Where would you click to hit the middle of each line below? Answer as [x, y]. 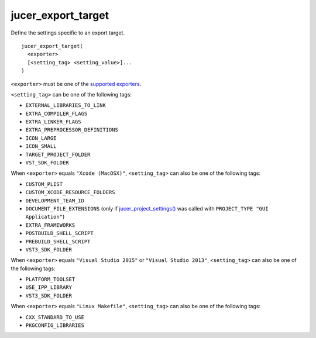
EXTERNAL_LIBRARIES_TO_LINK [66, 106]
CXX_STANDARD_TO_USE [55, 317]
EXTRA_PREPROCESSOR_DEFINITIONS [72, 130]
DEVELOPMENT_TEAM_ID [55, 201]
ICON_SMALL [41, 146]
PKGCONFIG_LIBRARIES [55, 325]
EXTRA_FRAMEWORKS [50, 225]
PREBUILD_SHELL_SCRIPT [58, 242]
